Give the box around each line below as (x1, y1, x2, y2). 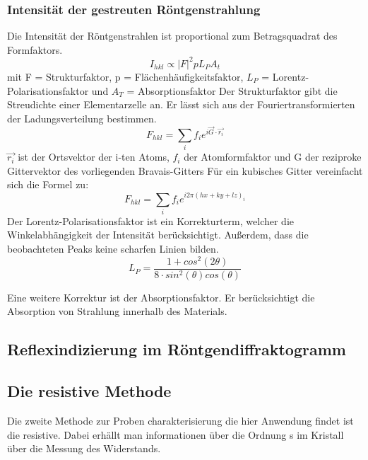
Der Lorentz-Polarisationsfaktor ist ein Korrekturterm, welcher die (7, 213, 294, 228)
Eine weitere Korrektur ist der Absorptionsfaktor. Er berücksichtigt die (7, 289, 315, 304)
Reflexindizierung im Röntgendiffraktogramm (7, 338, 346, 360)
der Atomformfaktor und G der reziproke (184, 149, 362, 164)
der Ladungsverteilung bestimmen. (7, 110, 157, 125)
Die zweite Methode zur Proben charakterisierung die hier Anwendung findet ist (7, 413, 354, 427)
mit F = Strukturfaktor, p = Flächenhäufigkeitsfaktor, (7, 69, 244, 84)
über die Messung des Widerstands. (7, 441, 161, 456)
